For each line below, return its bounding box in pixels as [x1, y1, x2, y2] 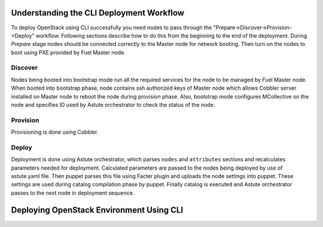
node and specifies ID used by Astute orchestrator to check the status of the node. [11, 102, 215, 108]
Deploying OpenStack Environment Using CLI [11, 205, 184, 215]
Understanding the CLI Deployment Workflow [11, 8, 185, 18]
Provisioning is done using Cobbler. [11, 128, 99, 136]
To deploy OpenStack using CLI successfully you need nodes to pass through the [11, 24, 212, 31]
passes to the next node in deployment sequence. [11, 189, 135, 197]
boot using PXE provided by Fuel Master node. [11, 48, 126, 56]
